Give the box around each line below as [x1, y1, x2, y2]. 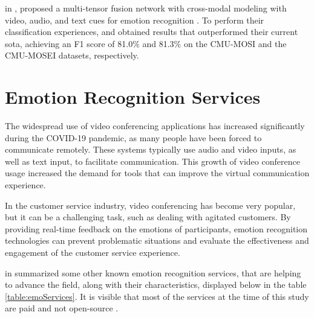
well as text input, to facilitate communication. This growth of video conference [5, 154, 300, 167]
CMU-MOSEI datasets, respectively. [5, 49, 139, 62]
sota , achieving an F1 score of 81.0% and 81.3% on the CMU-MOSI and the [5, 37, 287, 49]
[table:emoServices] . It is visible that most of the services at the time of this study [5, 290, 309, 302]
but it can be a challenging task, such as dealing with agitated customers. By [5, 211, 291, 223]
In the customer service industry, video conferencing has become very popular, [5, 199, 296, 211]
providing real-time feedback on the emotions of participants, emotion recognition [5, 222, 308, 235]
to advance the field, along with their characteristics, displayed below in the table [5, 278, 307, 291]
